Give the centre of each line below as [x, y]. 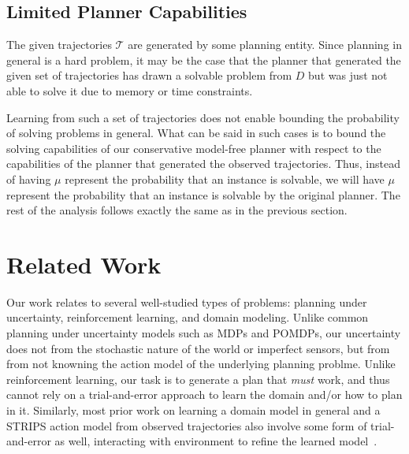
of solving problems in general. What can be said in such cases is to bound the [196, 133]
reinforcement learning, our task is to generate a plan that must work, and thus [198, 379]
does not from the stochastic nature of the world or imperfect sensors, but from [198, 348]
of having [29, 179]
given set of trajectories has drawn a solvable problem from [149, 75]
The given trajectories [59, 45]
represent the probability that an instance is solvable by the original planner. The [203, 194]
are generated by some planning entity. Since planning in [265, 45]
